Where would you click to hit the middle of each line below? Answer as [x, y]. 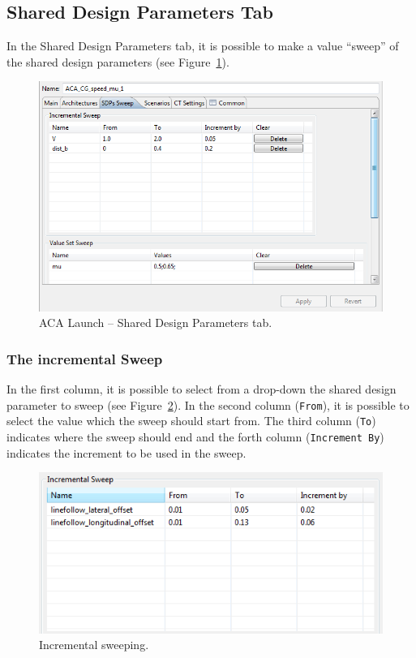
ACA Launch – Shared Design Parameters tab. [156, 323]
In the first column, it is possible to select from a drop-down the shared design [202, 389]
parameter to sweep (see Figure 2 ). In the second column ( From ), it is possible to [208, 404]
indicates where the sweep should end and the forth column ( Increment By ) [195, 436]
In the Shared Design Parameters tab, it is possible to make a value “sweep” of [203, 46]
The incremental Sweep [85, 358]
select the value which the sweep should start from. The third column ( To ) [191, 421]
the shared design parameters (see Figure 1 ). [118, 61]
